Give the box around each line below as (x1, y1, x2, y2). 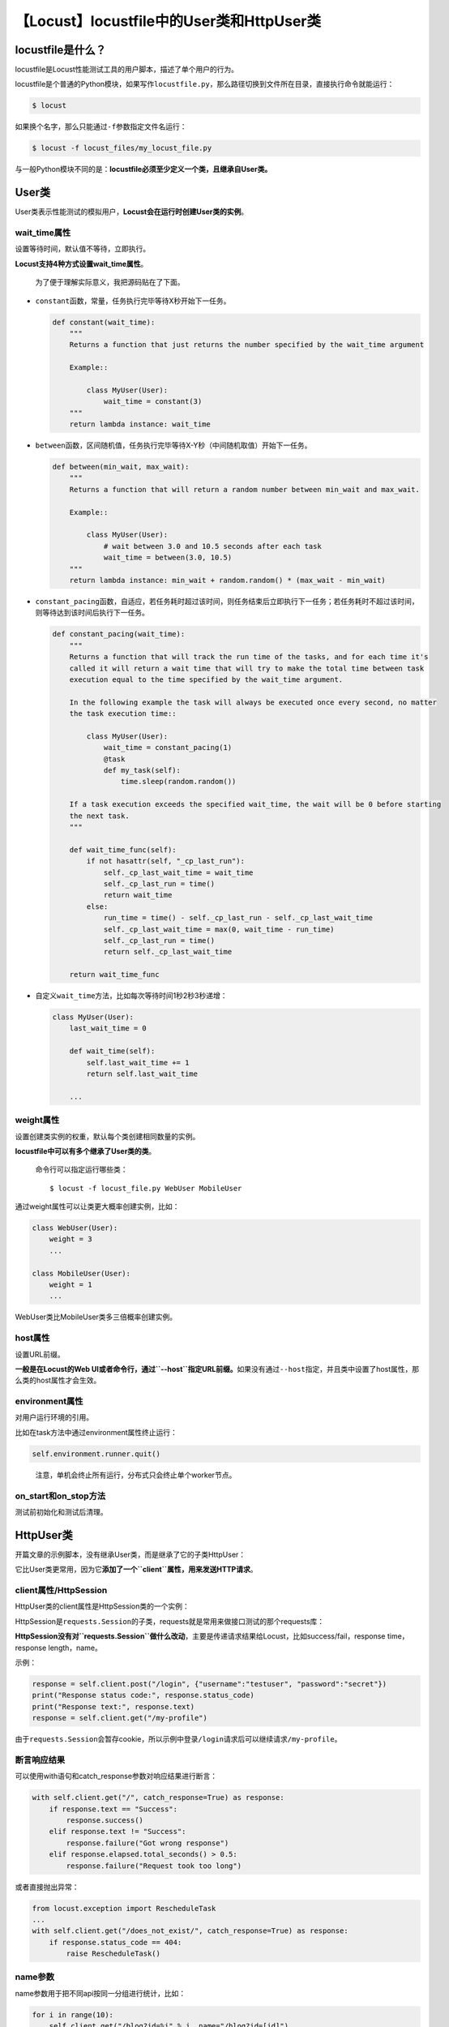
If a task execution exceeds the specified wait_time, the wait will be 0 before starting (69, 799, 442, 809)
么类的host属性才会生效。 (15, 1375, 101, 1386)
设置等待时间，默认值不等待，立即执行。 (15, 244, 150, 254)
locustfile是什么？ (15, 43, 107, 57)
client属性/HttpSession (15, 1585, 108, 1596)
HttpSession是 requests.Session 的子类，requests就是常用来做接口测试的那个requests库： (15, 1616, 325, 1626)
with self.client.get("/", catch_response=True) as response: (32, 1793, 284, 1802)
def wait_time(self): (69, 1047, 156, 1056)
